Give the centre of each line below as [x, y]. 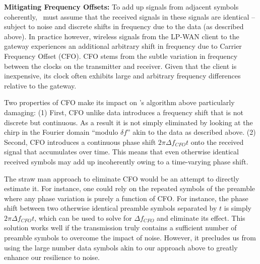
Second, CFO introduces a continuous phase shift [80, 142]
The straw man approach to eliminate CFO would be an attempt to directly [122, 178]
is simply [238, 208]
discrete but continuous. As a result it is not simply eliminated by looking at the [128, 122]
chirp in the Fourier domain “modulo [61, 132]
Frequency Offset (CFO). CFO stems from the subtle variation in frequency [121, 56]
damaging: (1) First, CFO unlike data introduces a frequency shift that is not [124, 112]
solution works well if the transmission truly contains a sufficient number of [120, 228]
